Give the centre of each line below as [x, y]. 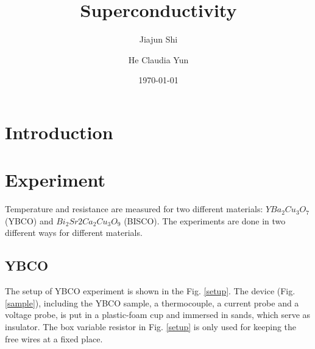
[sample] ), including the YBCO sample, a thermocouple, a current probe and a [152, 302]
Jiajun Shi [158, 39]
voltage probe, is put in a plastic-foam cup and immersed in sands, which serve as [158, 315]
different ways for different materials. [74, 233]
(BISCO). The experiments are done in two [205, 220]
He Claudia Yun [158, 59]
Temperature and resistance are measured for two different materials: [134, 209]
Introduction [59, 132]
